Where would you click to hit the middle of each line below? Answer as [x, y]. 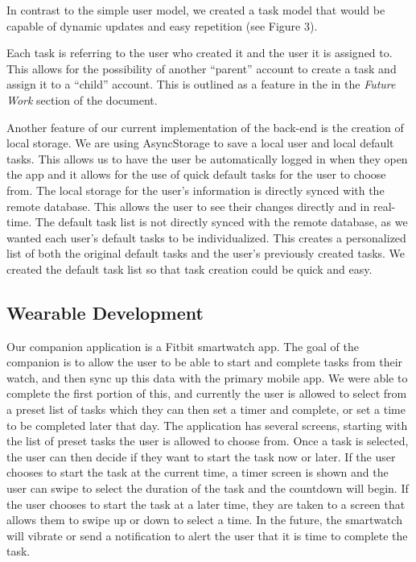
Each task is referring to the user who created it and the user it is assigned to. [200, 53]
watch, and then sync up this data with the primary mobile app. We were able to [207, 377]
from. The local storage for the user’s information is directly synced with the [196, 190]
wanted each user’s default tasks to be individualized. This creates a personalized [206, 237]
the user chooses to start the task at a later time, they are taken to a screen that [206, 504]
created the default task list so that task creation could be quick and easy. [189, 269]
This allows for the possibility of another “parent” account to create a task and [202, 68]
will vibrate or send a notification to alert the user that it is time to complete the [207, 535]
